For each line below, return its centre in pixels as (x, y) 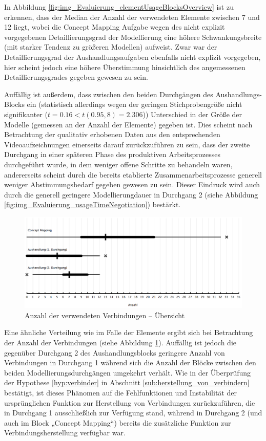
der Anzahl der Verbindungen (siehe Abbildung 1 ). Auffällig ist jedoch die (120, 342)
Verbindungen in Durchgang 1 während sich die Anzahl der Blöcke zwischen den (130, 362)
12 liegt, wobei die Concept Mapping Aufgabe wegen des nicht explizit (115, 27)
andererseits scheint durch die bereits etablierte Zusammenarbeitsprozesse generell (133, 174)
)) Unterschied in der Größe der (192, 114)
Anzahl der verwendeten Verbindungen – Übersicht (105, 315)
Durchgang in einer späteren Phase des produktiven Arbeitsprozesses (112, 154)
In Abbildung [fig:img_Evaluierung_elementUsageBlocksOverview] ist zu (119, 7)
